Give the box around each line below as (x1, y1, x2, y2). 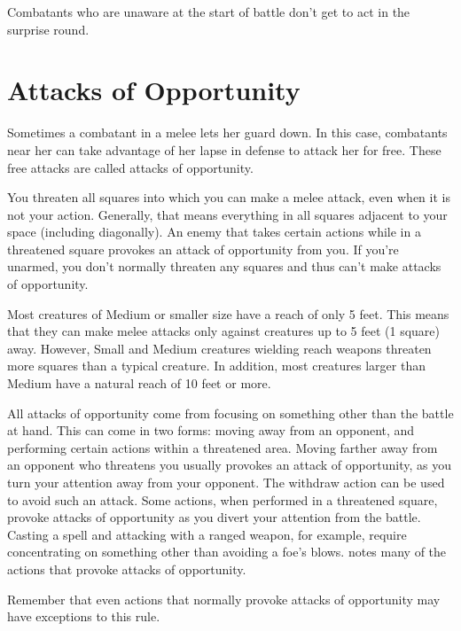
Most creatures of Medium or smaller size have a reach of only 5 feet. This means (7, 304, 449, 323)
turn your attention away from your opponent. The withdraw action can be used (7, 473, 445, 491)
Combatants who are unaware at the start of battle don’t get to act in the (7, 3, 410, 20)
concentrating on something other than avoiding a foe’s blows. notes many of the (7, 542, 447, 561)
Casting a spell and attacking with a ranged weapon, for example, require (7, 525, 407, 543)
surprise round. (7, 19, 90, 38)
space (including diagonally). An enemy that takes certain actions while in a (7, 222, 421, 241)
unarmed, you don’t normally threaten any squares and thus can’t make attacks (7, 257, 441, 276)
